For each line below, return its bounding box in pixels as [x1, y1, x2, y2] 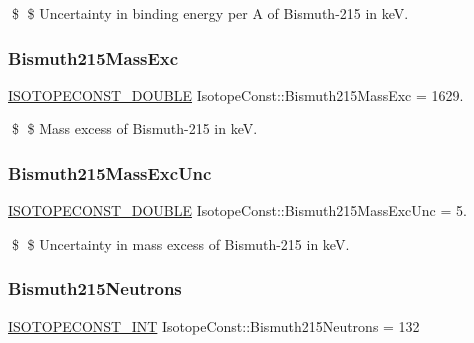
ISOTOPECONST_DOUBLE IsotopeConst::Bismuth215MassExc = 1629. [8, 84, 464, 105]
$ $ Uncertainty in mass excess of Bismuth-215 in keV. [11, 233, 350, 254]
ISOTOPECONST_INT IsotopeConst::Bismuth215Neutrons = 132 [8, 315, 420, 336]
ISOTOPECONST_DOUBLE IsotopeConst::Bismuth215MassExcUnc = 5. [8, 200, 467, 221]
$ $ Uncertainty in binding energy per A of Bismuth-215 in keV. [11, 3, 409, 23]
